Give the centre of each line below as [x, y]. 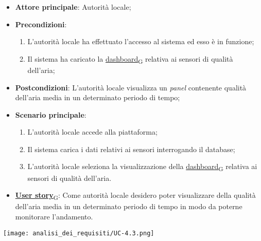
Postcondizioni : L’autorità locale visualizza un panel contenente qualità [131, 87]
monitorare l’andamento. [54, 216]
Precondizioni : [41, 24]
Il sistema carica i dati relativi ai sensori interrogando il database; [131, 149]
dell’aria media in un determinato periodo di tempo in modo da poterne [129, 206]
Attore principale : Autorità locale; [73, 7]
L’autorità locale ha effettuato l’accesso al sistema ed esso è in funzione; [141, 41]
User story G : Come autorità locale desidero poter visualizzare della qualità [135, 196]
